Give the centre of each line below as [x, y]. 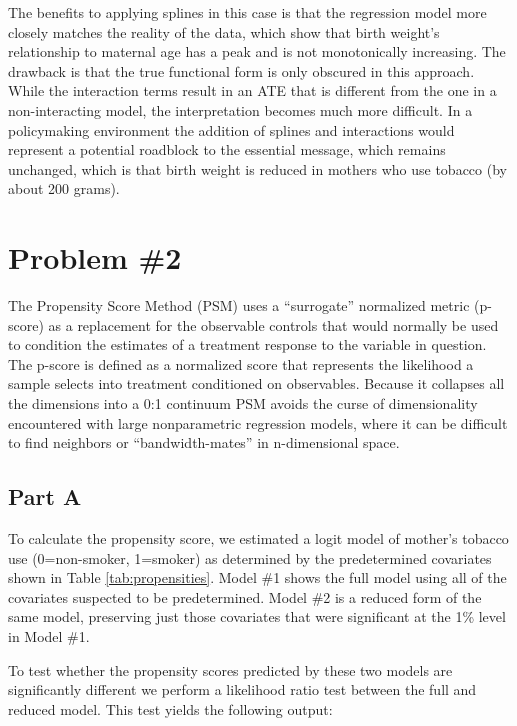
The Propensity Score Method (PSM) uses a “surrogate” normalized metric [239, 305]
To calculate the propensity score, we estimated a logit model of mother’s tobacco [258, 538]
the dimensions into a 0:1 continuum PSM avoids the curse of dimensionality [243, 403]
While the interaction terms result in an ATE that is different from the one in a [252, 90]
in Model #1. [49, 635]
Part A [45, 496]
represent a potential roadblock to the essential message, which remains [227, 149]
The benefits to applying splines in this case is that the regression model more [247, 12]
